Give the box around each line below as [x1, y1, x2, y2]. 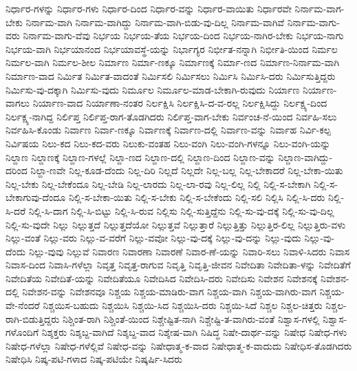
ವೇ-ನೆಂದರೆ [6, 298, 40, 312]
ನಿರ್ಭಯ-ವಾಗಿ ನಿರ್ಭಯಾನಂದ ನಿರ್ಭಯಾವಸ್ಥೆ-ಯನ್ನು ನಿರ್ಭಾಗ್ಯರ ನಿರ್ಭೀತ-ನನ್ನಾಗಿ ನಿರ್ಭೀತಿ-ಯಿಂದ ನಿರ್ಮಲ [6, 41, 338, 56]
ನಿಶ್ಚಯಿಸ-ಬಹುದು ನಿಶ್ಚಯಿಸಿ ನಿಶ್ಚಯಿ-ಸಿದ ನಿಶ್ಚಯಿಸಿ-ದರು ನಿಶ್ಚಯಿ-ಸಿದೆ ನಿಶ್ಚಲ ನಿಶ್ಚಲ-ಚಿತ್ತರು [43, 298, 323, 312]
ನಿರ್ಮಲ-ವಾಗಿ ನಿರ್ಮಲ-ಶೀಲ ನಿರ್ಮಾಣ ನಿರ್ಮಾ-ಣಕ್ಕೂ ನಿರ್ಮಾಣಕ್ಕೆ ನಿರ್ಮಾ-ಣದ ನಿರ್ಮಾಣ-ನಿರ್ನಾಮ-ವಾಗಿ [6, 55, 340, 70]
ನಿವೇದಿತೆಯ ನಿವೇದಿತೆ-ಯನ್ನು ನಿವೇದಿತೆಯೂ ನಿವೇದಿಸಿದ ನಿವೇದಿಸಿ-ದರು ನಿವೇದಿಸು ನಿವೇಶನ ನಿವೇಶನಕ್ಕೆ [6, 271, 318, 285]
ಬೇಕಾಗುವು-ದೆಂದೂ [6, 190, 66, 204]
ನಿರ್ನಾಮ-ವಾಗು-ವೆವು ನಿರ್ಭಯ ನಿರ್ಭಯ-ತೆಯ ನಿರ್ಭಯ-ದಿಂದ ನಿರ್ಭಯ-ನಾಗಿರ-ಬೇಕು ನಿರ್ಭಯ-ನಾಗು [23, 28, 344, 43]
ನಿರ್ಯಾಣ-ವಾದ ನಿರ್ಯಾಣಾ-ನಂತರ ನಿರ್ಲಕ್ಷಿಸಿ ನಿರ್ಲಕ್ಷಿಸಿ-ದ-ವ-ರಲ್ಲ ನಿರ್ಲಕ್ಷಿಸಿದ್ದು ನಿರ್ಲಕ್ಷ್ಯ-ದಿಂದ [32, 96, 327, 110]
